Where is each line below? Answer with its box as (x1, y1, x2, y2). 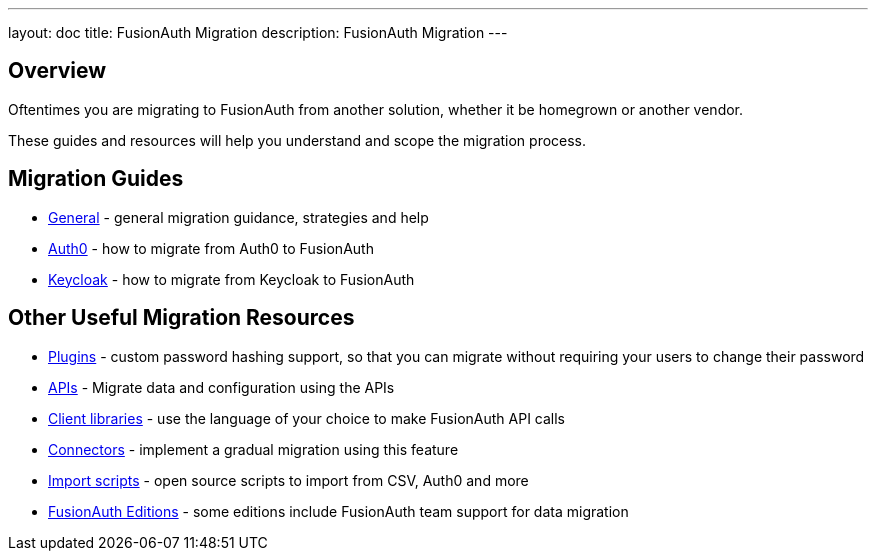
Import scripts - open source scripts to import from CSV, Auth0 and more (48, 471, 529, 489)
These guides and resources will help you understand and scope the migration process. (8, 131, 587, 149)
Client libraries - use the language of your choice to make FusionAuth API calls (48, 409, 566, 427)
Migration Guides (8, 166, 184, 192)
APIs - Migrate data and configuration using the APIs (48, 378, 395, 396)
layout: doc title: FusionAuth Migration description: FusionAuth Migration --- (8, 24, 508, 41)
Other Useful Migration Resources (8, 305, 355, 331)
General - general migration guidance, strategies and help (48, 208, 429, 226)
